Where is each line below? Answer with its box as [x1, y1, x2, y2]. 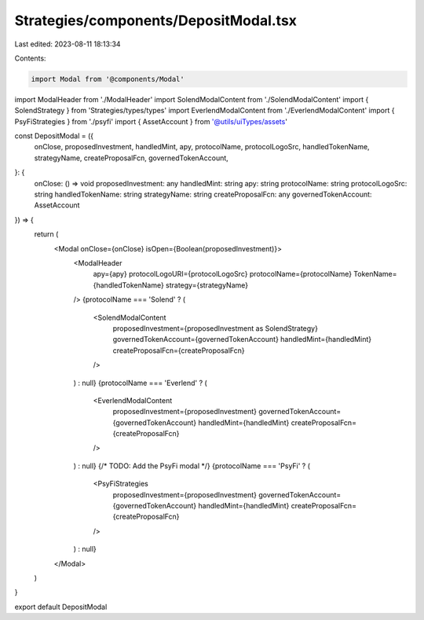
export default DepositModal [14, 602, 108, 611]
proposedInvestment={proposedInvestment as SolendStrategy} [112, 323, 318, 333]
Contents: [14, 53, 46, 63]
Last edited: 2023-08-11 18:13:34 [14, 39, 121, 49]
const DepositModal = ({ [14, 131, 94, 141]
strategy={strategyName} [165, 280, 249, 290]
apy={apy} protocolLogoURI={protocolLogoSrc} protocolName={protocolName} [93, 270, 353, 279]
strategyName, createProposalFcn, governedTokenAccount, [34, 153, 229, 163]
